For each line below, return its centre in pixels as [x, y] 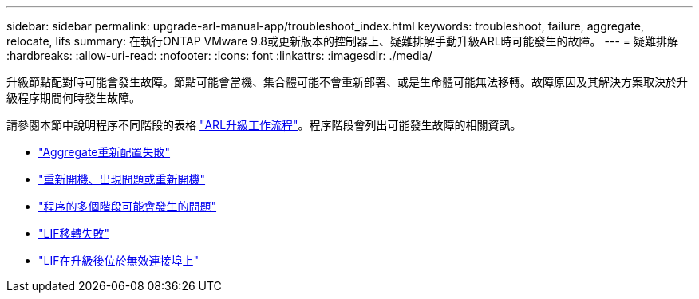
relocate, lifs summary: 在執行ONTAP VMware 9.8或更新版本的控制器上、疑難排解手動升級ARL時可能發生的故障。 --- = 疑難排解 [343, 41]
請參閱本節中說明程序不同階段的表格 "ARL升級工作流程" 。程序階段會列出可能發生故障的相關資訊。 [264, 125]
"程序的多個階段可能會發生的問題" [128, 206]
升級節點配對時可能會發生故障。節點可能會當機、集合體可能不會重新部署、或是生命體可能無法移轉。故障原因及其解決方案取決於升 [347, 82]
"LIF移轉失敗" [74, 233]
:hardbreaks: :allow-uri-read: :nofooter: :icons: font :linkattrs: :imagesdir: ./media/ [219, 55]
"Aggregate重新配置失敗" [105, 152]
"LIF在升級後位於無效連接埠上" [118, 260]
